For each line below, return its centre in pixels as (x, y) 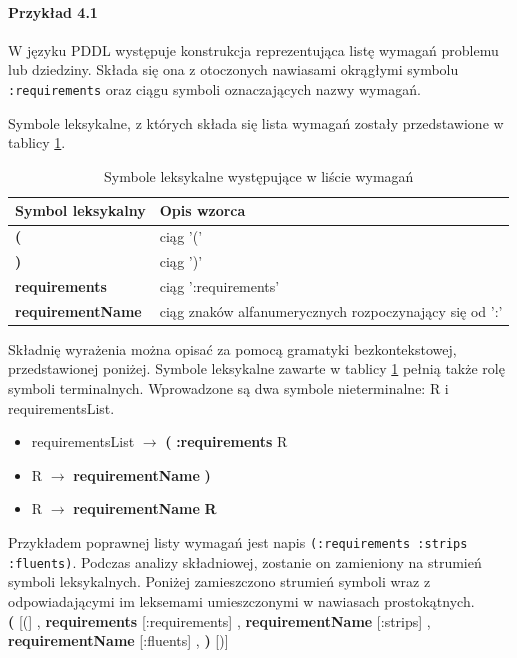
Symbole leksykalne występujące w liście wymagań (259, 175)
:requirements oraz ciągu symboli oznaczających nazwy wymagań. (214, 88)
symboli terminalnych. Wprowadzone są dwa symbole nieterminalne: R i (228, 388)
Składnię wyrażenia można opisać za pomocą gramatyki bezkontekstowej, (232, 348)
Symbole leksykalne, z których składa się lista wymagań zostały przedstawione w (256, 122)
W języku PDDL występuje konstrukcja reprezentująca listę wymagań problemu (253, 49)
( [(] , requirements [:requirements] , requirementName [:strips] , (219, 620)
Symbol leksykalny (80, 210)
